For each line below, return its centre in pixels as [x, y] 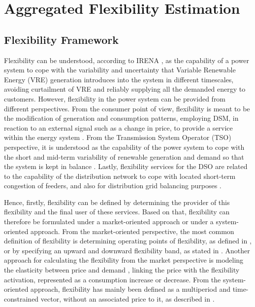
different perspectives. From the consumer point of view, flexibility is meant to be [127, 108]
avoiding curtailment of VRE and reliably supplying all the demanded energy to [125, 89]
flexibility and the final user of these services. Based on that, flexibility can [117, 212]
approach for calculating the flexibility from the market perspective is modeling [124, 260]
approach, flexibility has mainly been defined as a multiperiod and [130, 289]
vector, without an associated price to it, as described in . [127, 298]
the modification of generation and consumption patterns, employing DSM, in [121, 118]
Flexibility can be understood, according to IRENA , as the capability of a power [127, 60]
